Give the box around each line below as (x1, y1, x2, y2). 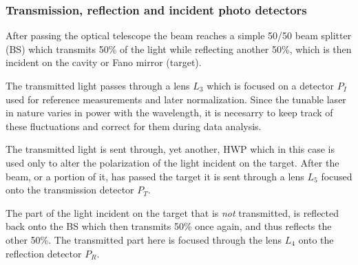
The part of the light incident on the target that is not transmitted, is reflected (6, 205, 339, 220)
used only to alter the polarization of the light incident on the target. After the (6, 155, 339, 169)
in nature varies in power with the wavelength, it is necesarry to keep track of (6, 105, 333, 120)
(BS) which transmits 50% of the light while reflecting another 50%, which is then (6, 41, 352, 56)
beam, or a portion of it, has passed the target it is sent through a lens (6, 169, 304, 183)
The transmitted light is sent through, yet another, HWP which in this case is (6, 142, 335, 156)
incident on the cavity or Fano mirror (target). (6, 55, 202, 70)
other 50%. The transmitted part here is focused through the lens (6, 232, 282, 246)
